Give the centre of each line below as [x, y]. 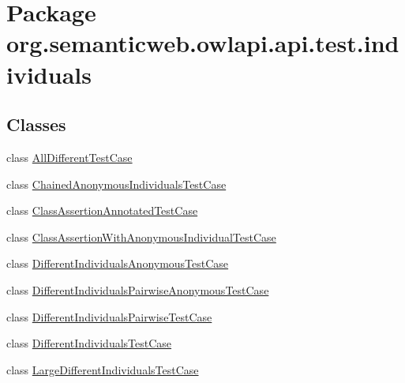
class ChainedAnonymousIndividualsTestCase [116, 184]
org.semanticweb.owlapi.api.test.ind [203, 43]
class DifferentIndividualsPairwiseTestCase [109, 316]
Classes [36, 124]
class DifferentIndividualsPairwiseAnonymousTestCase [138, 289]
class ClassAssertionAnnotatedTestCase [102, 210]
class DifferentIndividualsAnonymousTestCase [118, 263]
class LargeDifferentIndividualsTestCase [103, 369]
